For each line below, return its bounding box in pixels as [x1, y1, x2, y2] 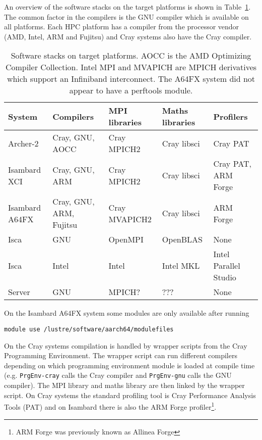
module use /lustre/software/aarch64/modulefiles [4, 325, 174, 333]
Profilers [213, 110, 248, 122]
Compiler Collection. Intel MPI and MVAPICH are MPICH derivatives [5, 61, 257, 73]
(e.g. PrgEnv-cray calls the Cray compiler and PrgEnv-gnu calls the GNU [4, 370, 232, 380]
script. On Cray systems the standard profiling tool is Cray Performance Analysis [4, 389, 256, 400]
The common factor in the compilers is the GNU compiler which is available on [4, 11, 249, 22]
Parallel [213, 260, 240, 272]
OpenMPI [108, 233, 144, 246]
